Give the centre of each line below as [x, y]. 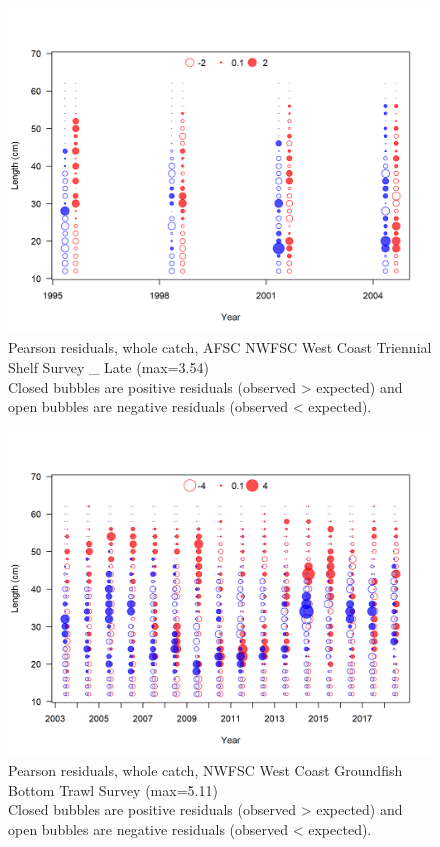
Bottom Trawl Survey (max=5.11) [113, 789]
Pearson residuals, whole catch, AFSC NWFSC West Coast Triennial [220, 347]
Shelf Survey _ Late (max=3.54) [108, 367]
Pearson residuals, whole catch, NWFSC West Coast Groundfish [205, 770]
